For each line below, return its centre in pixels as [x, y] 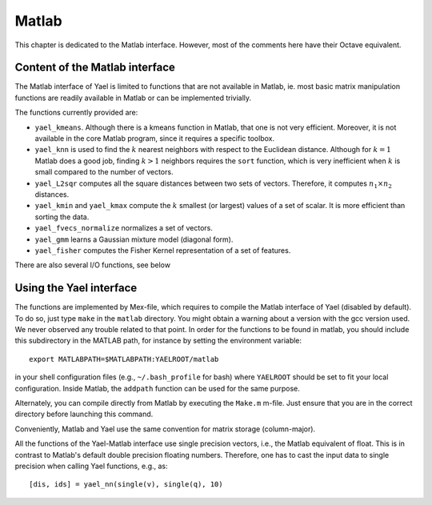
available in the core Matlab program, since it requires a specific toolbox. [155, 138]
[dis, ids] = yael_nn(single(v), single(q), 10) [126, 485]
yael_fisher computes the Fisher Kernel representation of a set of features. [163, 250]
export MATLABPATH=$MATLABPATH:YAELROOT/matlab [124, 359]
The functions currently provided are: [76, 113]
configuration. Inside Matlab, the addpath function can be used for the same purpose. [157, 388]
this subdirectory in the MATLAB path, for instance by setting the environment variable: [158, 341]
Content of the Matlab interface [95, 68]
